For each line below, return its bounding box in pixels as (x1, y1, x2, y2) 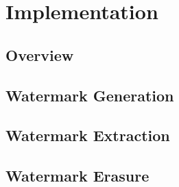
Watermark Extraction (5, 125, 170, 146)
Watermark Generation (5, 84, 174, 105)
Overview (5, 44, 74, 65)
